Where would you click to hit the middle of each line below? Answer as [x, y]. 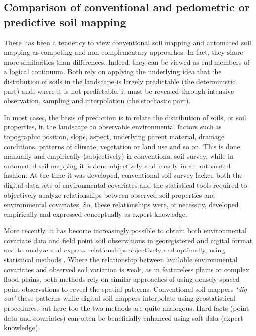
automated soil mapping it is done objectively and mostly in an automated [117, 165]
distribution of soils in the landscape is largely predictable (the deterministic [120, 81]
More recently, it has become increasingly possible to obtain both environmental [125, 231]
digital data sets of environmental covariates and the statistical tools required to [126, 185]
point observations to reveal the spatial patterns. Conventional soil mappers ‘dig [126, 288]
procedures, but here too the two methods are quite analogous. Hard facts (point [127, 308]
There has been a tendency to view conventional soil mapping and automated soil [128, 42]
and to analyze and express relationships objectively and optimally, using [115, 250]
